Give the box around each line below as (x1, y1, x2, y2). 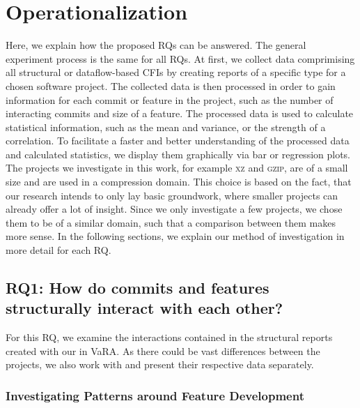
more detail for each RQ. (6, 243, 111, 257)
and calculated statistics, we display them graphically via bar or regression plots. (6, 146, 351, 161)
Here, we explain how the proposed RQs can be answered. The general (6, 38, 306, 52)
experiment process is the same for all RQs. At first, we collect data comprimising (6, 51, 355, 66)
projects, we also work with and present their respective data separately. (6, 357, 314, 372)
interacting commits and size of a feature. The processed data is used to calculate (6, 106, 354, 121)
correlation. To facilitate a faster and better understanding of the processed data (6, 133, 350, 148)
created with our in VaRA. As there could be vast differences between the (6, 343, 320, 358)
